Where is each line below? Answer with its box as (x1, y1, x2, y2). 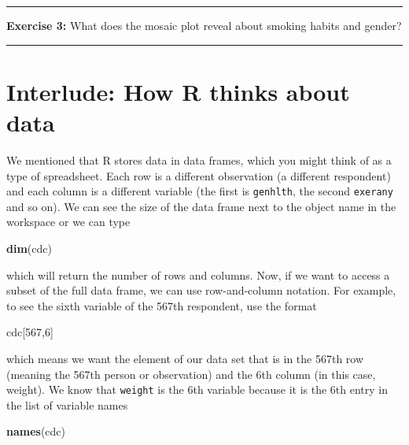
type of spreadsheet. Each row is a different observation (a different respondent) (6, 167, 391, 184)
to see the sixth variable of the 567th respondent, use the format (6, 297, 317, 313)
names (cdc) (6, 423, 66, 439)
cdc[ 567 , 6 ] (6, 324, 53, 340)
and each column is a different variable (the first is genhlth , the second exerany (6, 183, 393, 199)
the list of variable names (6, 396, 128, 413)
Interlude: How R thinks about (6, 75, 350, 107)
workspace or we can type (6, 213, 131, 230)
